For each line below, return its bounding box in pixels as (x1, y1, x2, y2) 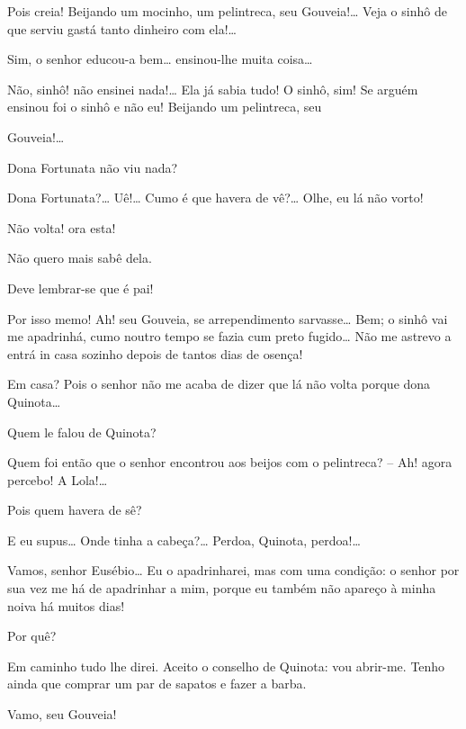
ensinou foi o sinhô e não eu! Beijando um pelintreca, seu (7, 97, 322, 116)
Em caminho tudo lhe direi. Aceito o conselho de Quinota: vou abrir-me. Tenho (7, 656, 445, 675)
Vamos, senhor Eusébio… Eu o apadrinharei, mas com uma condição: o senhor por (7, 561, 460, 580)
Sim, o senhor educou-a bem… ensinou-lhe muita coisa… (7, 49, 313, 68)
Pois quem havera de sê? (7, 500, 142, 519)
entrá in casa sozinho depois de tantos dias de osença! (7, 344, 303, 363)
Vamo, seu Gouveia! (7, 705, 117, 724)
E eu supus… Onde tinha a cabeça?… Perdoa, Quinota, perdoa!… (7, 530, 361, 549)
